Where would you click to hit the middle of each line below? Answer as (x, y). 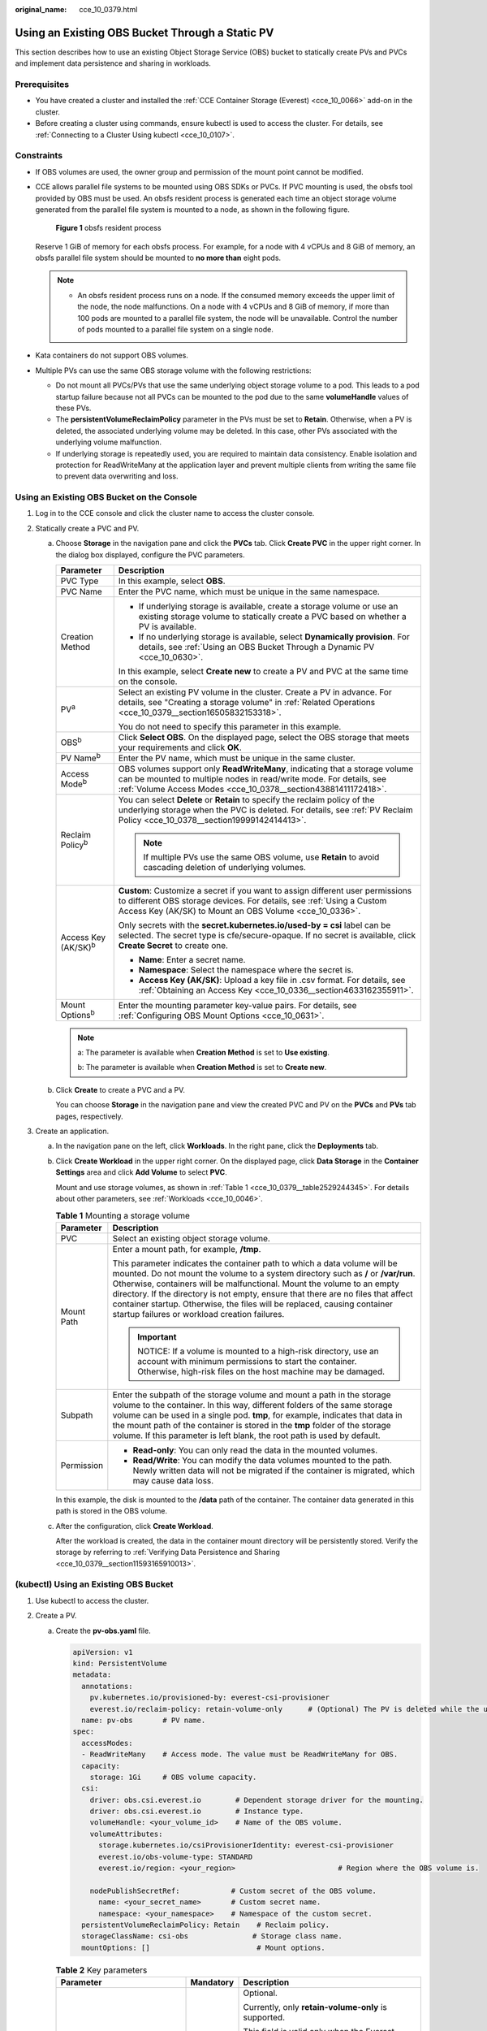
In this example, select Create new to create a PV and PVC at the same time (263, 672)
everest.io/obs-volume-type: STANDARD (176, 1857)
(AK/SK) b (78, 947)
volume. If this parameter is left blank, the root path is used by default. (246, 1436)
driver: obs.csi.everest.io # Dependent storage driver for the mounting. (256, 1800)
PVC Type (80, 581)
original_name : (41, 9)
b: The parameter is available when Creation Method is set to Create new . (202, 1067)
